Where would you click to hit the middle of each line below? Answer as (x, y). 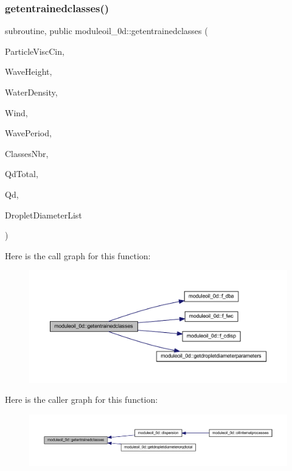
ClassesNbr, (27, 153)
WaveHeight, (29, 72)
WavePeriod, (28, 133)
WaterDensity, (31, 92)
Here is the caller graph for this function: (82, 399)
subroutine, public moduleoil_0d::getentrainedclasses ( (106, 31)
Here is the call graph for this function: (78, 255)
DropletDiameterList (43, 215)
